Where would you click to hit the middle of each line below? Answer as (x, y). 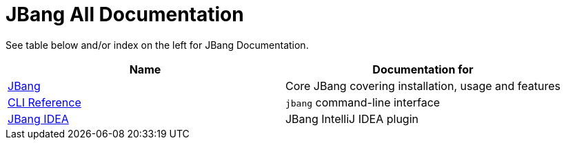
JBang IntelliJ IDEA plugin (352, 119)
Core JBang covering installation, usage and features (423, 86)
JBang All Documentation (125, 14)
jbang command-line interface (363, 102)
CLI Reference (44, 102)
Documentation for (423, 69)
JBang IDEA (38, 119)
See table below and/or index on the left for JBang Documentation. (157, 45)
